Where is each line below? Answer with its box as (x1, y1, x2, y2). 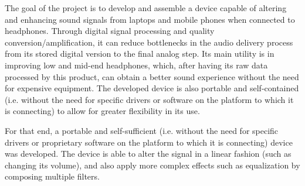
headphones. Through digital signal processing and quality (5, 25, 215, 37)
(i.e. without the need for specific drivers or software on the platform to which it (5, 93, 294, 105)
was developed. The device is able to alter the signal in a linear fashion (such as (5, 147, 292, 160)
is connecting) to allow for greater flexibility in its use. (5, 105, 200, 117)
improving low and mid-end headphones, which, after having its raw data (5, 58, 268, 71)
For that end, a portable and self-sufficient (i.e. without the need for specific (5, 124, 279, 136)
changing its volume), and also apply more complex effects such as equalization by (5, 159, 300, 171)
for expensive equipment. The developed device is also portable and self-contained (5, 82, 299, 94)
